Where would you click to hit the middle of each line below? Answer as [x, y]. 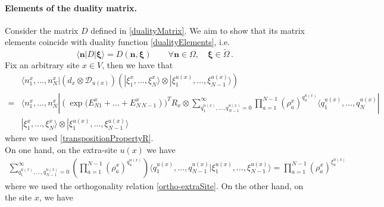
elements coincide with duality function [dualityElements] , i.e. [118, 42]
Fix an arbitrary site [42, 65]
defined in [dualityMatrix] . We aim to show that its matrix [198, 30]
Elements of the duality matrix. [71, 7]
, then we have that [138, 65]
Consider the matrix [42, 30]
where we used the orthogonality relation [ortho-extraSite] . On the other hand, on [154, 185]
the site [18, 197]
